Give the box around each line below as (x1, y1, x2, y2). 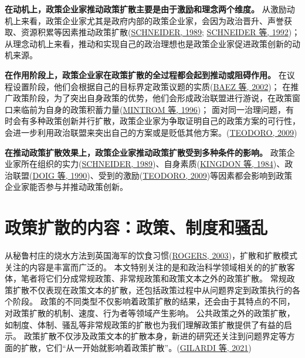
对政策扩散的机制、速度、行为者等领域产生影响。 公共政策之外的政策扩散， (5, 307, 295, 319)
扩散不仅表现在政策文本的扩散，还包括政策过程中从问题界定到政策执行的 (12, 283, 292, 296)
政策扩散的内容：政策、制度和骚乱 (5, 215, 268, 239)
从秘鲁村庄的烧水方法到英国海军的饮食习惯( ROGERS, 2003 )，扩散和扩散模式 (5, 249, 297, 262)
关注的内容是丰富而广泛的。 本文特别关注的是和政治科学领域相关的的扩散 (5, 260, 287, 273)
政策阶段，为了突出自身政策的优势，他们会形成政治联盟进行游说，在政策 (12, 92, 292, 104)
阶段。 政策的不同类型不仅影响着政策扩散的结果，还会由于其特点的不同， (12, 295, 295, 307)
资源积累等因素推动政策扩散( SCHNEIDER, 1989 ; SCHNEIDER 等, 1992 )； (21, 26, 300, 38)
